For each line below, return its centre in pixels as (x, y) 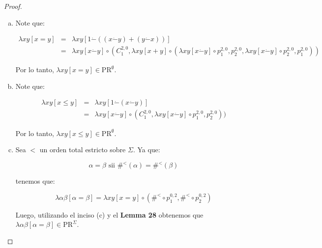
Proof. (13, 6)
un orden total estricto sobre (83, 150)
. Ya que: (146, 150)
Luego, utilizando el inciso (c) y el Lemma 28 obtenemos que (109, 214)
